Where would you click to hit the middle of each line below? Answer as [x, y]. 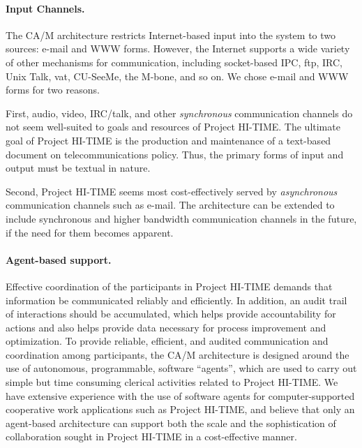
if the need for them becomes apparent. [90, 232]
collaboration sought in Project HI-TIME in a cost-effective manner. [151, 436]
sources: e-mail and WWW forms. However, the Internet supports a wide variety [178, 48]
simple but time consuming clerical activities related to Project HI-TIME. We [172, 382]
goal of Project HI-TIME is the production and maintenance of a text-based [168, 140]
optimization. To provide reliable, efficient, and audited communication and [167, 341]
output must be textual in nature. [78, 168]
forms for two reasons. [53, 90]
